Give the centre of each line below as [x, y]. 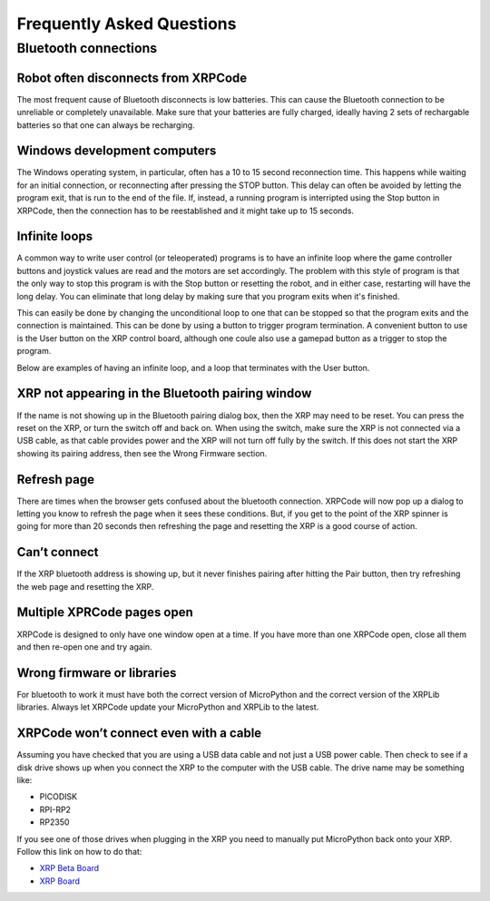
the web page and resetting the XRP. [85, 586]
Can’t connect [58, 552]
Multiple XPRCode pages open [105, 612]
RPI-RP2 [55, 809]
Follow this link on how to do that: [79, 851]
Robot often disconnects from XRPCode [132, 78]
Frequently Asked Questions [127, 24]
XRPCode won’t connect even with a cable [139, 734]
